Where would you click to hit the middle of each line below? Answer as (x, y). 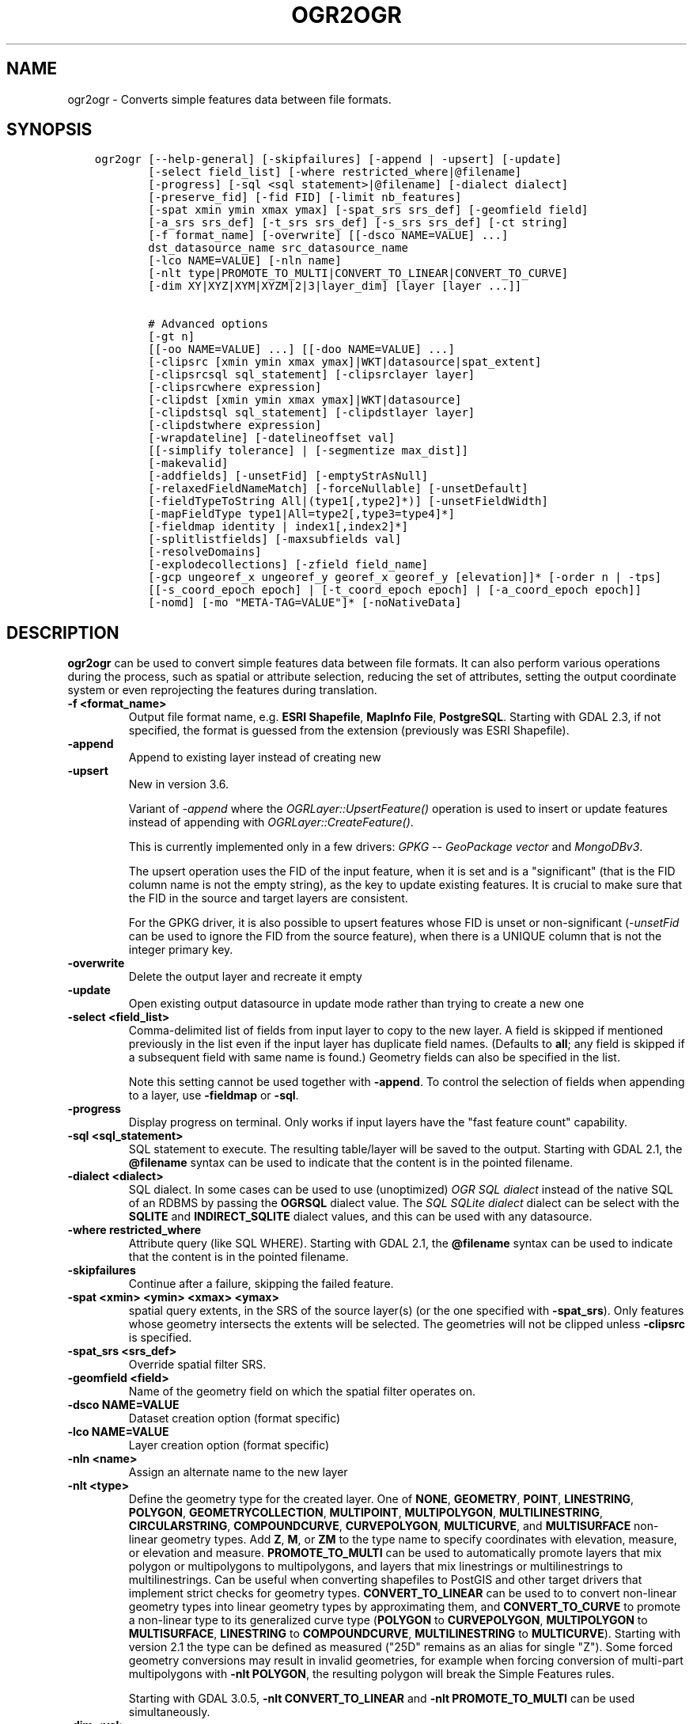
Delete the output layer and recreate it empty (245, 977)
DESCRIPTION (63, 632)
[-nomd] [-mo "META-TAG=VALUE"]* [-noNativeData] (305, 603)
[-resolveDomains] (205, 552)
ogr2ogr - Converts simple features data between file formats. (229, 99)
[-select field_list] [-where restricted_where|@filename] (335, 172)
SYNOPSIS (49, 130)
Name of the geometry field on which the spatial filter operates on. (302, 1392)
